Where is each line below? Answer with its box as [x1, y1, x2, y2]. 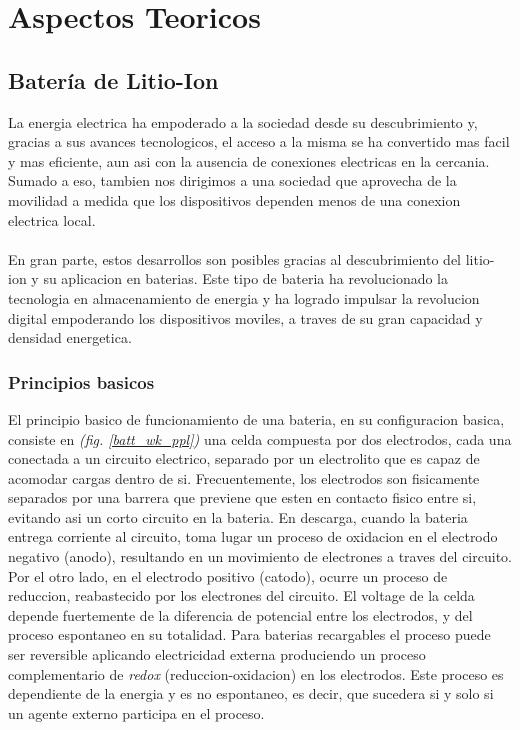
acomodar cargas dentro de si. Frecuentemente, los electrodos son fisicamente [8, 467, 480, 488]
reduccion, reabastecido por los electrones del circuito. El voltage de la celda [8, 585, 475, 606]
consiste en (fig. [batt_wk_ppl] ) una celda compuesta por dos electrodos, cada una [8, 428, 512, 449]
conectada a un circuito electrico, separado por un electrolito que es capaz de [8, 448, 480, 469]
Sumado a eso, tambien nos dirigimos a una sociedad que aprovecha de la [8, 170, 457, 191]
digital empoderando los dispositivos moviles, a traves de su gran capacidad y [8, 307, 483, 328]
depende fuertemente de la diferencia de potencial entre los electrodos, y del [8, 604, 473, 625]
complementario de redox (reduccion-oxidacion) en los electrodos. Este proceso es [8, 663, 504, 684]
